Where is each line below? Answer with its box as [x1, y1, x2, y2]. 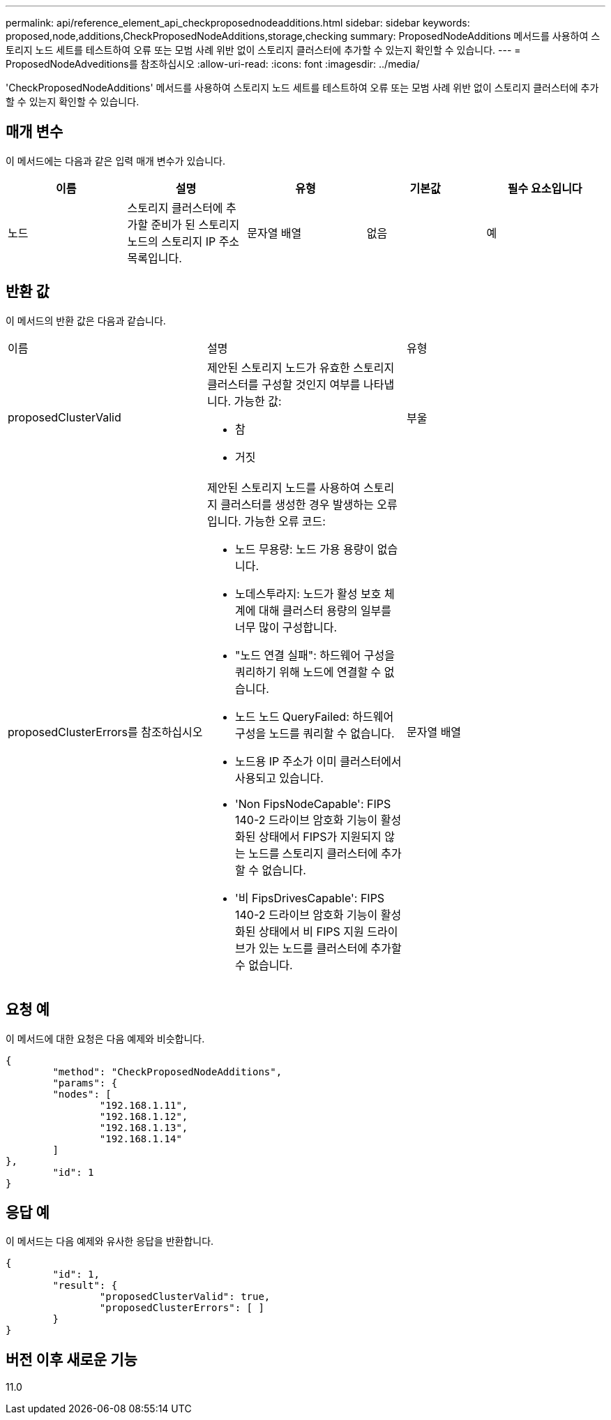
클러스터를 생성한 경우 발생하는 [220, 497, 374, 511]
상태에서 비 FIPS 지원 [258, 924, 364, 939]
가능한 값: [234, 394, 282, 408]
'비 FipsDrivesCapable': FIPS [234, 890, 385, 905]
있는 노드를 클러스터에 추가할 [258, 941, 402, 955]
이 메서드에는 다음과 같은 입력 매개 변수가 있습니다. [6, 154, 225, 167]
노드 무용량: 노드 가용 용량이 [234, 541, 375, 556]
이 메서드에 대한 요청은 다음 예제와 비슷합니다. [6, 1032, 205, 1045]
